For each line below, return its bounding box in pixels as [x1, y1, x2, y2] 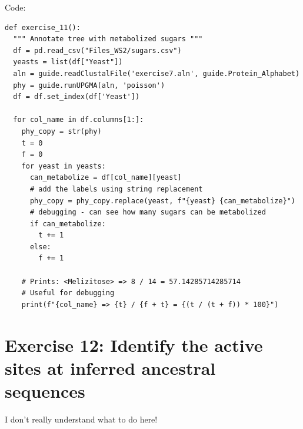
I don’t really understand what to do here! [5, 412, 158, 425]
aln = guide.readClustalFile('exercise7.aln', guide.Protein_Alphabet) [13, 69, 300, 78]
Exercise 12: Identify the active [5, 332, 263, 357]
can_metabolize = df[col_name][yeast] [29, 173, 182, 182]
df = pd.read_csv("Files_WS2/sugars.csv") [13, 46, 182, 55]
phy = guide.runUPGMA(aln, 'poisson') [13, 81, 165, 90]
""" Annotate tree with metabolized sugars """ [13, 35, 203, 44]
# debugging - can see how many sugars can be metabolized [29, 208, 266, 217]
